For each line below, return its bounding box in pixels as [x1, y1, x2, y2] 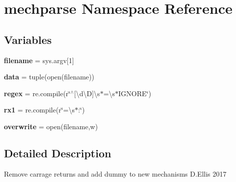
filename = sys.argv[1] [4, 55, 74, 65]
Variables [4, 32, 52, 47]
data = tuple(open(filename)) [4, 72, 94, 82]
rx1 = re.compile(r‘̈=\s [4, 105, 75, 115]
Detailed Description [4, 145, 112, 160]
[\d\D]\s [74, 88, 100, 98]
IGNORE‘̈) [118, 88, 151, 98]
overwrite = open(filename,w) [4, 121, 98, 131]
